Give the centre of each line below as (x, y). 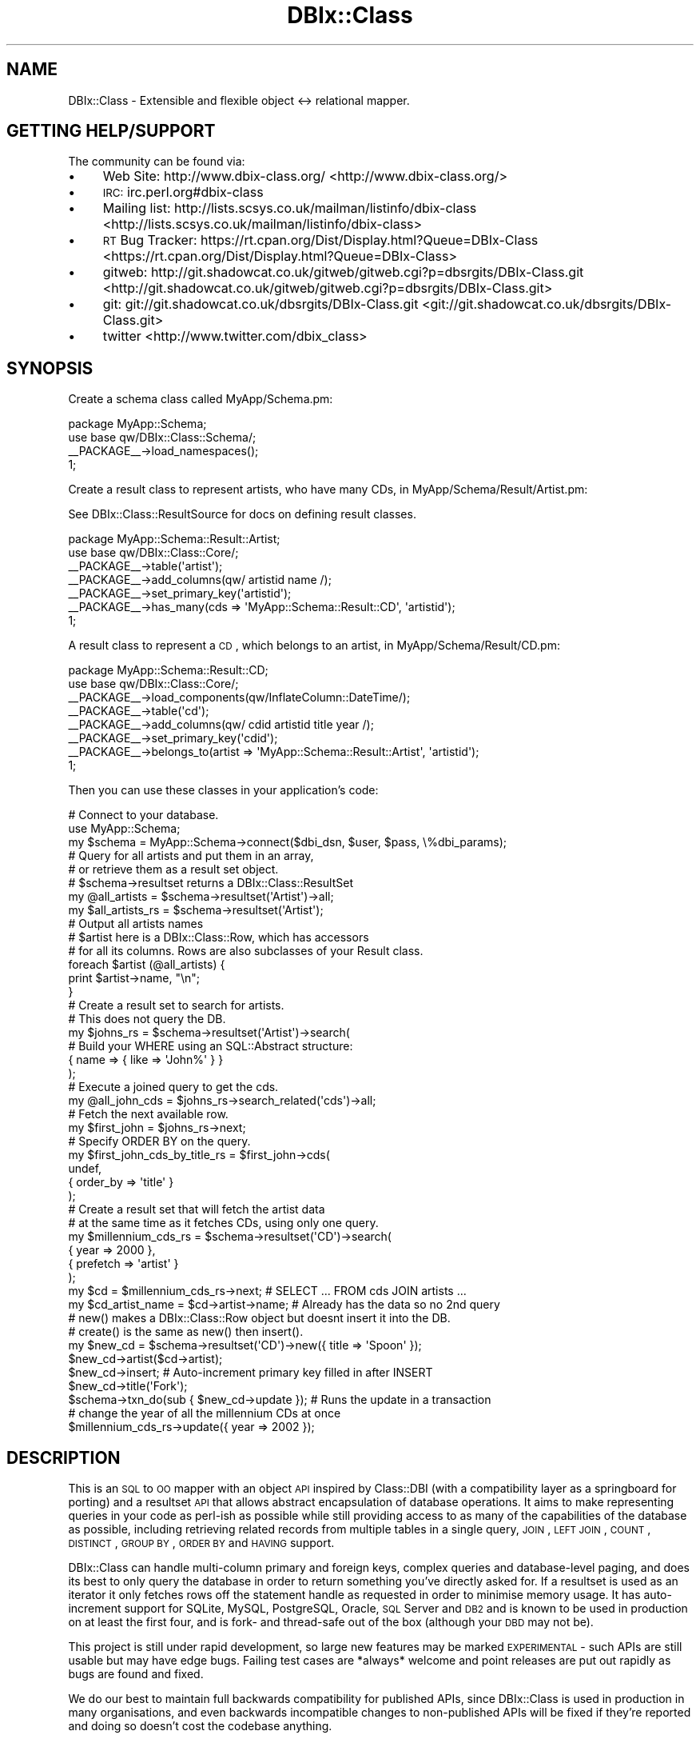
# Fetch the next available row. (148, 1114)
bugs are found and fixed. (136, 1674)
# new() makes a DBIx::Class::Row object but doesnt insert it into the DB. (259, 1318)
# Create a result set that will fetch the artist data (197, 1209)
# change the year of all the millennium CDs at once (205, 1413)
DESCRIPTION (64, 1457)
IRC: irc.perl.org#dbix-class (183, 192)
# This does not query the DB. (147, 1019)
